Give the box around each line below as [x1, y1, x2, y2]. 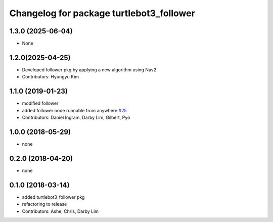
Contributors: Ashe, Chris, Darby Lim [22, 208, 99, 214]
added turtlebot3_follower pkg [22, 194, 85, 200]
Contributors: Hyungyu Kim [22, 74, 79, 80]
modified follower [22, 100, 59, 106]
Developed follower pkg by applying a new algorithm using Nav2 [22, 66, 157, 73]
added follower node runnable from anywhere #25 [22, 107, 127, 113]
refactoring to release [22, 201, 67, 207]
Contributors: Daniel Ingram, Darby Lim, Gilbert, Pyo [22, 114, 130, 121]
